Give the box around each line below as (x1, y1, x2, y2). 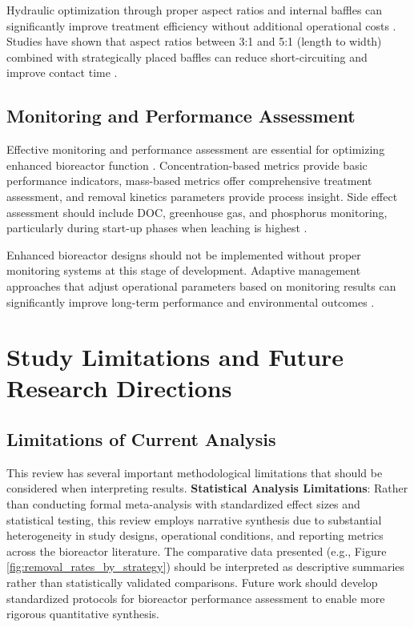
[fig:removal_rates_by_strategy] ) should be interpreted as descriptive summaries (6, 558, 405, 575)
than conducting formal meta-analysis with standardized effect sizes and (6, 496, 360, 512)
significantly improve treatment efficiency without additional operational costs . (6, 17, 396, 34)
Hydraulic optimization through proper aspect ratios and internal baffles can (6, 2, 383, 18)
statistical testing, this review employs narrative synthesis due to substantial (6, 511, 382, 528)
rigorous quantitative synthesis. (6, 605, 159, 622)
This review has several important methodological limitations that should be (6, 464, 383, 480)
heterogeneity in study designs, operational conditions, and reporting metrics (6, 527, 384, 544)
